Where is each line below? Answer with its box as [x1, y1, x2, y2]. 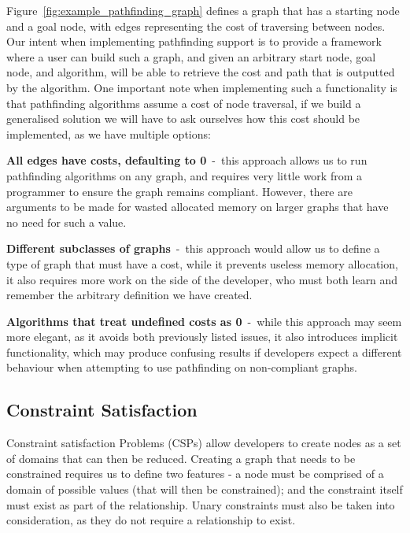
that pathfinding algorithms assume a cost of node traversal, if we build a [6, 94, 361, 111]
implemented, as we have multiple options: [6, 125, 211, 142]
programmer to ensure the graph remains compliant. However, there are [6, 183, 353, 199]
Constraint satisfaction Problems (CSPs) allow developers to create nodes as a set [6, 435, 401, 451]
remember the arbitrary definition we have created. [6, 287, 253, 303]
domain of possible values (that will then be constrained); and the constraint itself [6, 481, 403, 498]
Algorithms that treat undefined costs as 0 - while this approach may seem [6, 313, 402, 329]
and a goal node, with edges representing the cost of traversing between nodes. [6, 17, 386, 34]
